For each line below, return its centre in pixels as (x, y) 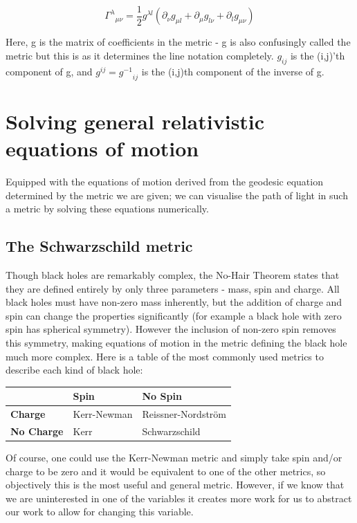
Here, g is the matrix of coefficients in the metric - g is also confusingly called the (178, 42)
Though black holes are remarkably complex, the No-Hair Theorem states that (173, 274)
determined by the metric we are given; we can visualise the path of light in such (177, 195)
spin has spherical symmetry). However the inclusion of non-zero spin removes (171, 329)
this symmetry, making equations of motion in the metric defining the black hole (176, 342)
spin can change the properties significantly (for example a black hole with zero (174, 315)
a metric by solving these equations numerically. (107, 209)
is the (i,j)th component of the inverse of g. (233, 71)
